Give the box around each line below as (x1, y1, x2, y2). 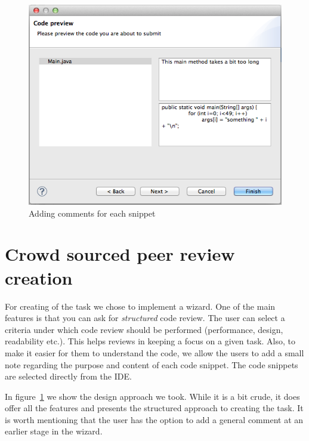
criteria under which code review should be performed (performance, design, (5, 323, 283, 335)
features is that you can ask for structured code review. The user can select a (5, 312, 285, 324)
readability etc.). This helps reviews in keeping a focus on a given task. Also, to (5, 335, 296, 347)
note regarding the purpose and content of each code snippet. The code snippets (5, 358, 298, 371)
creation (5, 265, 73, 289)
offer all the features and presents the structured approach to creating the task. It (5, 402, 304, 414)
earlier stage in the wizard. (5, 425, 103, 437)
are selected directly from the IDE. (5, 370, 132, 383)
